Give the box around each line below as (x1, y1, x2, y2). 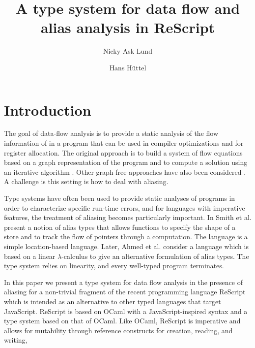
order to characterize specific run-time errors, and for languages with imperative (4, 202, 245, 213)
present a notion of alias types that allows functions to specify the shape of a (4, 221, 236, 232)
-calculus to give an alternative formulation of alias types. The (61, 251, 249, 261)
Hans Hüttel (109, 62, 146, 72)
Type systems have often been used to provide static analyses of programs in (4, 193, 235, 203)
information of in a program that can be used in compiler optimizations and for (4, 138, 244, 148)
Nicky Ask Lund (103, 46, 152, 56)
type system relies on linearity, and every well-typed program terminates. (4, 260, 224, 271)
